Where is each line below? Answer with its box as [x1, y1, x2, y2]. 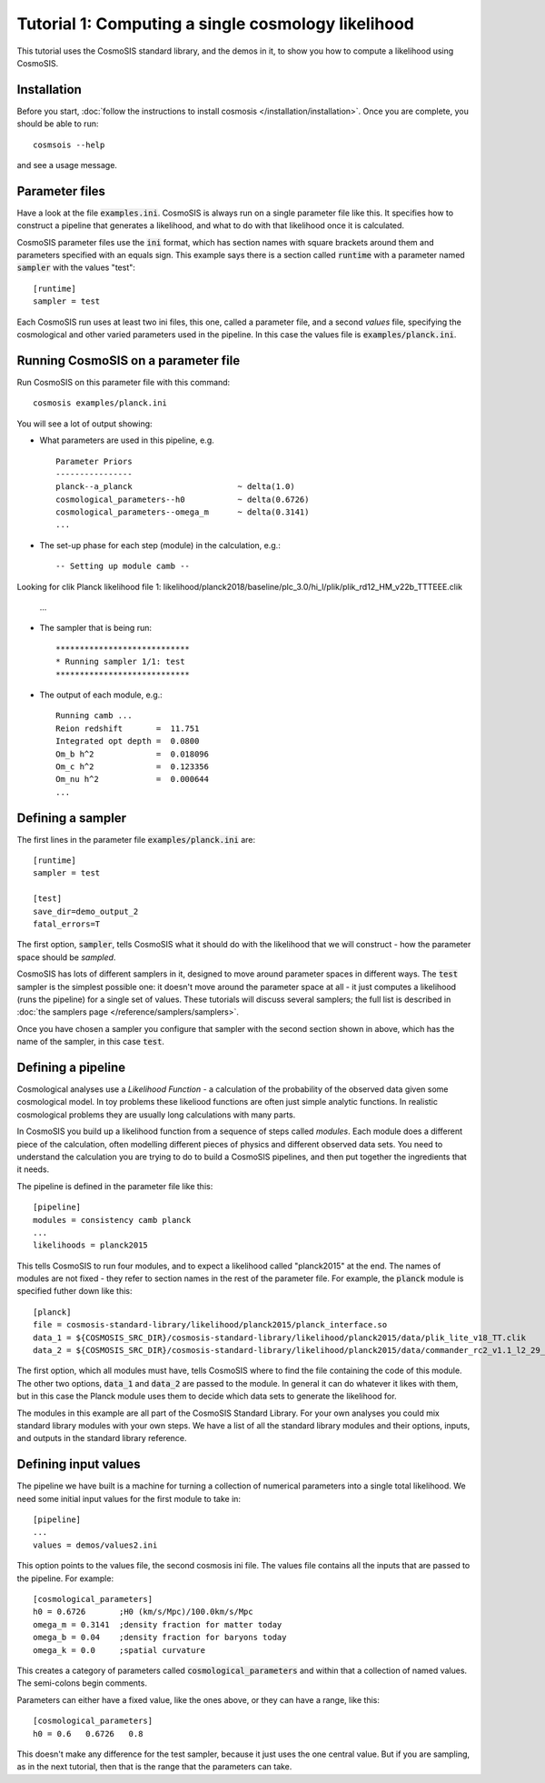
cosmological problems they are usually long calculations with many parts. [16, 1109, 296, 1120]
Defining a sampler [16, 810, 127, 826]
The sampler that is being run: [39, 623, 152, 634]
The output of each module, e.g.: [39, 689, 163, 700]
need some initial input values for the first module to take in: [16, 1493, 241, 1504]
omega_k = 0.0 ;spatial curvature [33, 1645, 206, 1655]
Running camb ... [55, 710, 133, 721]
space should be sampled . [16, 951, 116, 963]
